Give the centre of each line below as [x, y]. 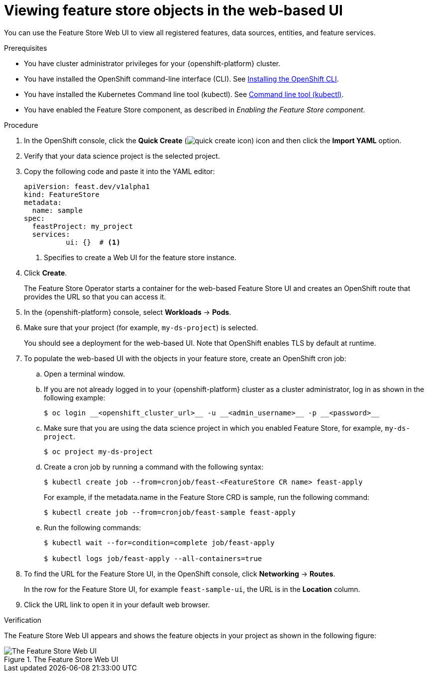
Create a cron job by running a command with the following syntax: [154, 467]
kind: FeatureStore [62, 194]
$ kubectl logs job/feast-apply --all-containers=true [153, 558]
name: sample [57, 210]
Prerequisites [26, 48]
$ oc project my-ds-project [99, 451]
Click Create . [46, 273]
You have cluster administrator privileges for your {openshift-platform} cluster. [152, 63]
